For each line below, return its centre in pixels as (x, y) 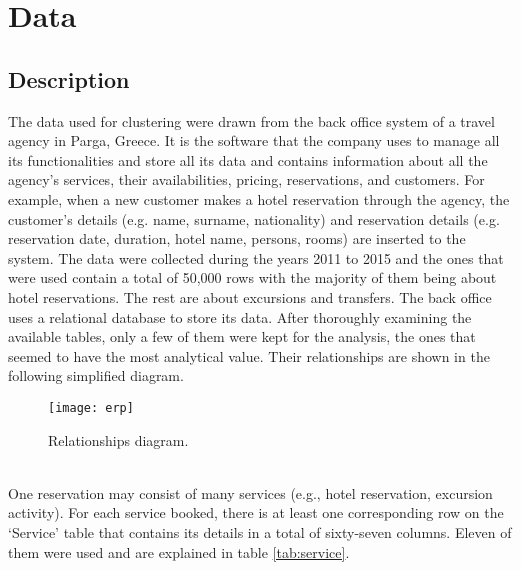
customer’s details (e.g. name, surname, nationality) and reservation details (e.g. (254, 218)
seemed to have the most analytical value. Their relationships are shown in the (249, 355)
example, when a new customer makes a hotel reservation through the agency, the (259, 198)
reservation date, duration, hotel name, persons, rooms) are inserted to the (237, 238)
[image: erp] (91, 407)
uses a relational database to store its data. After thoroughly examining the (240, 316)
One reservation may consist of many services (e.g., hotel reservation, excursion (250, 492)
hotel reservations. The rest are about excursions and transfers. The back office (250, 296)
